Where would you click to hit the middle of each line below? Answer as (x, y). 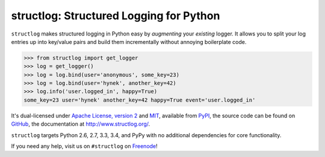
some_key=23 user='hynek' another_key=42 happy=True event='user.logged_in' (140, 100)
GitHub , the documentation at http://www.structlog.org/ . (81, 124)
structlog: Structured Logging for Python (116, 16)
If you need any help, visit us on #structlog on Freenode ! (84, 146)
